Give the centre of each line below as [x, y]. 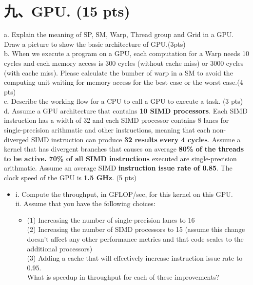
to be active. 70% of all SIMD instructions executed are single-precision [120, 158]
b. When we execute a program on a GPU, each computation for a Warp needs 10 [126, 53]
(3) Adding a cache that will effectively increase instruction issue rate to [135, 258]
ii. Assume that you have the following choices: [85, 203]
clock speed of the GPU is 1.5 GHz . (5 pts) [70, 178]
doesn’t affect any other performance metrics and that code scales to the [135, 239]
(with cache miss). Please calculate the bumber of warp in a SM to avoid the [118, 72]
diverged [17, 139]
